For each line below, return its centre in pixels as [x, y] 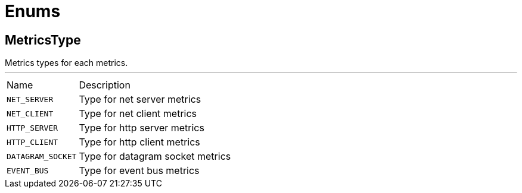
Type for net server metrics [140, 99]
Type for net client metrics [138, 114]
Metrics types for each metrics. [66, 63]
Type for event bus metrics [139, 171]
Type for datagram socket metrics [155, 156]
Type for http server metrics [142, 128]
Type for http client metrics [139, 142]
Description [105, 85]
